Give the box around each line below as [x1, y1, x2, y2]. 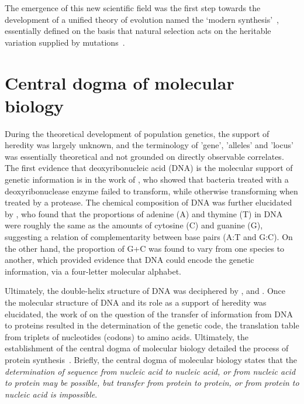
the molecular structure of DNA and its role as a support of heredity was [5, 296, 267, 308]
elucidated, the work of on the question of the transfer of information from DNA [5, 307, 293, 320]
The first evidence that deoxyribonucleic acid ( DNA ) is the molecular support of [5, 162, 293, 174]
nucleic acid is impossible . [5, 388, 98, 400]
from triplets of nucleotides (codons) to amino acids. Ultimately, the [5, 330, 248, 343]
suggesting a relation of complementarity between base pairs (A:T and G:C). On [5, 231, 293, 243]
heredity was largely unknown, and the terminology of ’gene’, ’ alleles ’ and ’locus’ [5, 139, 293, 151]
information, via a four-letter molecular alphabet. [5, 265, 181, 277]
